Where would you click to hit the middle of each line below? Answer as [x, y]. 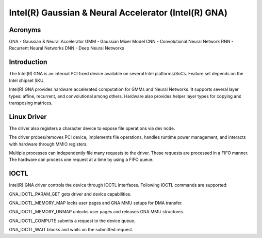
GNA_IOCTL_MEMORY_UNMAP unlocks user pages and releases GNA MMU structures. [97, 212]
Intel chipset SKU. [27, 80]
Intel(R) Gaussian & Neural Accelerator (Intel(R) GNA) [118, 13]
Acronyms [25, 30]
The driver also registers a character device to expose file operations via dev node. [92, 128]
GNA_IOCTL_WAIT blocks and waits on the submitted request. [71, 230]
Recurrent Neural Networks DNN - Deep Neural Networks [67, 48]
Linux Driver [28, 117]
